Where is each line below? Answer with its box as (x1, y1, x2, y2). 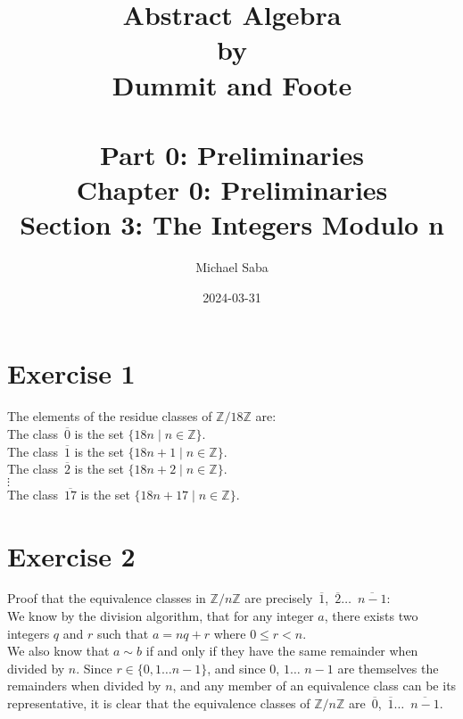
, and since (207, 658, 266, 677)
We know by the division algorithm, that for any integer (7, 607, 314, 625)
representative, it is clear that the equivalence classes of (7, 694, 310, 713)
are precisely (244, 589, 313, 607)
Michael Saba (195, 258, 269, 277)
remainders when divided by (7, 676, 161, 695)
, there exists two (324, 607, 418, 625)
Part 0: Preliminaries (100, 136, 364, 172)
